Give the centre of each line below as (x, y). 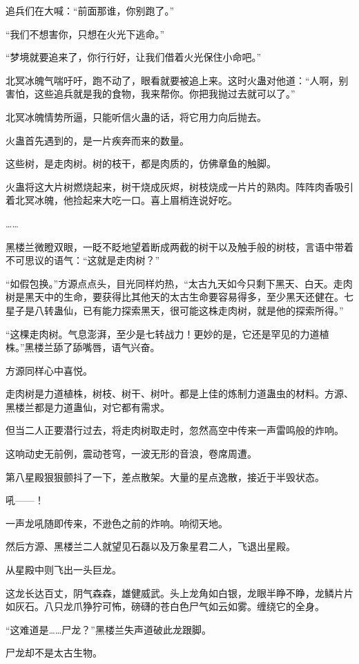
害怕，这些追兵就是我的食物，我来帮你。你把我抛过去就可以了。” (151, 94)
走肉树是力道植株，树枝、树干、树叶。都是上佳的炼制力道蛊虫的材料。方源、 (179, 393)
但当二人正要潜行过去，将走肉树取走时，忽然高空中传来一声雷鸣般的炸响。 (175, 430)
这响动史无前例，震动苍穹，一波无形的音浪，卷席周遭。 (131, 454)
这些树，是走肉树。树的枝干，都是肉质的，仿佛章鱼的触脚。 (141, 163)
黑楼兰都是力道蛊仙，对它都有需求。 (88, 407)
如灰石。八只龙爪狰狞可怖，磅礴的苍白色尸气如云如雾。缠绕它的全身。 (165, 606)
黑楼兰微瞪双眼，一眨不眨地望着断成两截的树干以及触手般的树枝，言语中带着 (179, 246)
